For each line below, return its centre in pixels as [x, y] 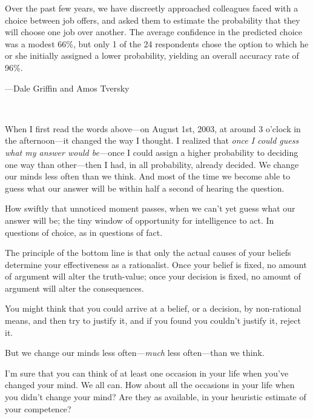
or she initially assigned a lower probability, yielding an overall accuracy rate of [152, 55]
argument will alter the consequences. [74, 288]
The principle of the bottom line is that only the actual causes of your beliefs [148, 253]
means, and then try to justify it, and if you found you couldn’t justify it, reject [153, 320]
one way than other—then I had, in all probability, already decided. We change [152, 164]
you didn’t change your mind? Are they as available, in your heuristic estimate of [156, 397]
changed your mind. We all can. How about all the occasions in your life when [150, 385]
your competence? [38, 408]
